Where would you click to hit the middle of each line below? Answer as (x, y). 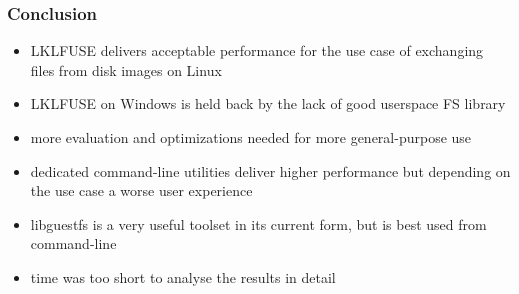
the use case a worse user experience (141, 190)
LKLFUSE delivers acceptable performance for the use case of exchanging (257, 50)
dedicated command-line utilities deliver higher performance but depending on (270, 170)
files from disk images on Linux (126, 69)
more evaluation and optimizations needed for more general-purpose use (251, 137)
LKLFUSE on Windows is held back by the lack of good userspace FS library (268, 103)
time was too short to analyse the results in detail (183, 276)
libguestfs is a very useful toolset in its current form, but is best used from (258, 223)
